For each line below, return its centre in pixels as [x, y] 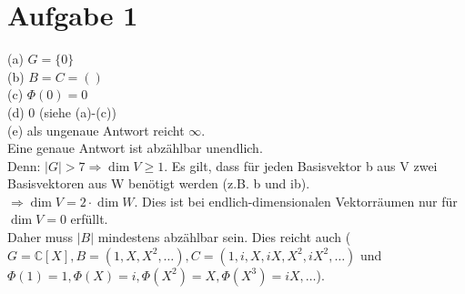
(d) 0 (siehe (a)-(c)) [62, 112]
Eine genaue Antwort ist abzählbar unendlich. [135, 148]
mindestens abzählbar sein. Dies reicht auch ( [224, 237]
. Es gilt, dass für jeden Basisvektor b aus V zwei [301, 165]
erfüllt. [89, 219]
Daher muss [40, 237]
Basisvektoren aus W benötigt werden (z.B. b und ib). [159, 183]
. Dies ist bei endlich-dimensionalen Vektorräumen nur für [296, 201]
